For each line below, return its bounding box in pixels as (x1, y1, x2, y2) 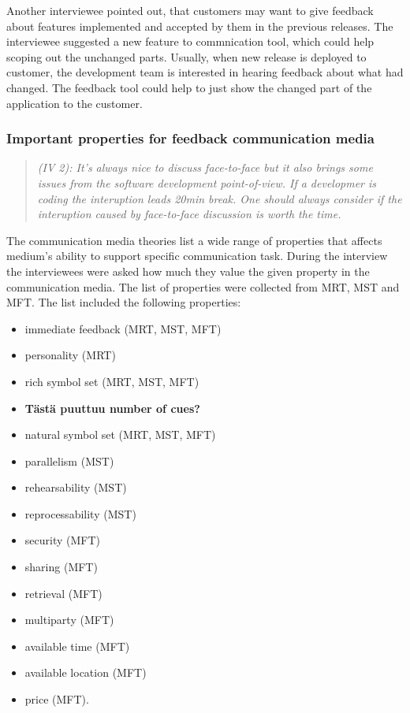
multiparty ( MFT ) (24, 611, 114, 628)
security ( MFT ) (24, 532, 101, 548)
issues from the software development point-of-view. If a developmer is (37, 174, 377, 191)
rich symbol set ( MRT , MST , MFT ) (24, 373, 199, 389)
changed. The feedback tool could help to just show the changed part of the (6, 79, 372, 95)
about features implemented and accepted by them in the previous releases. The (6, 17, 393, 34)
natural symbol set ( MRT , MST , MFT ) (24, 426, 216, 443)
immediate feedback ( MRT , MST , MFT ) (24, 320, 222, 336)
